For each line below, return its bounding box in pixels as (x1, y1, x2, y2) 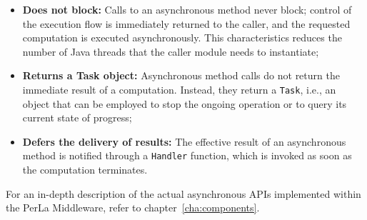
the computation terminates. (22, 162, 148, 177)
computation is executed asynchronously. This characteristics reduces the (22, 30, 342, 45)
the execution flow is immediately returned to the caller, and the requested (22, 16, 351, 31)
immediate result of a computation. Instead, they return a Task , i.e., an (22, 81, 336, 96)
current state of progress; (22, 110, 132, 125)
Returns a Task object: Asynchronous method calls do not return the (22, 68, 340, 83)
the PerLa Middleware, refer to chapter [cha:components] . (6, 200, 260, 215)
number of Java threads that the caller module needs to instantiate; (22, 44, 319, 59)
